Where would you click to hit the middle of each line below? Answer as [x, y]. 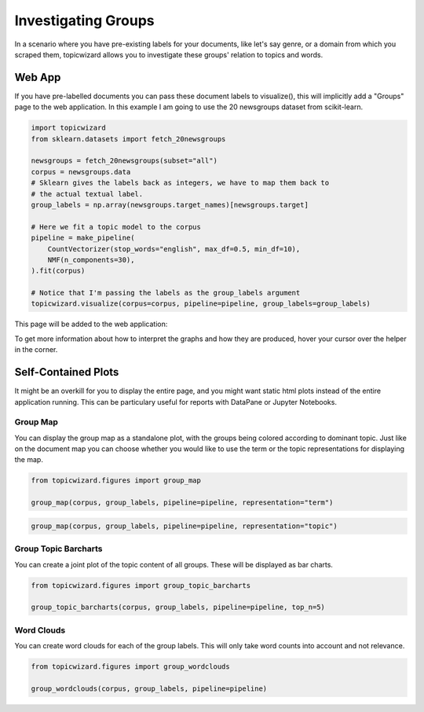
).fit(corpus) [58, 271]
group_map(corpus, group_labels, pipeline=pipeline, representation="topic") [184, 526]
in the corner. [36, 350]
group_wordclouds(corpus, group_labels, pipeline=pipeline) [149, 688]
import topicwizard [68, 128]
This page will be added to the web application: [91, 324]
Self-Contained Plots [67, 372]
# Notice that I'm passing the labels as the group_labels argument [166, 293]
